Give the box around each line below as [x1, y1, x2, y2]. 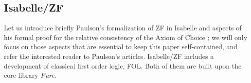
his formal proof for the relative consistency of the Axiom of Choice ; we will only [4, 32, 248, 42]
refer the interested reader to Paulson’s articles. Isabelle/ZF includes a [4, 51, 214, 61]
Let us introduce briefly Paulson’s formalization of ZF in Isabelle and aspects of [4, 23, 242, 33]
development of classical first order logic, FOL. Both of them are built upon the [4, 60, 242, 70]
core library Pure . [4, 70, 56, 80]
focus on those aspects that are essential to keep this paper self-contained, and [4, 41, 238, 52]
